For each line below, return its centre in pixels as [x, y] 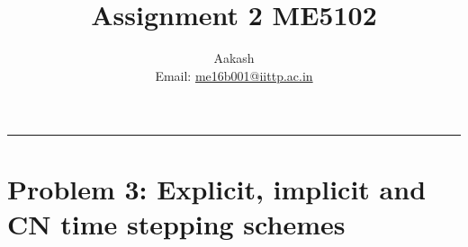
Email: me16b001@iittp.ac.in [234, 75]
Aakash [234, 58]
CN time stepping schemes [176, 223]
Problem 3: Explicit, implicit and [217, 188]
